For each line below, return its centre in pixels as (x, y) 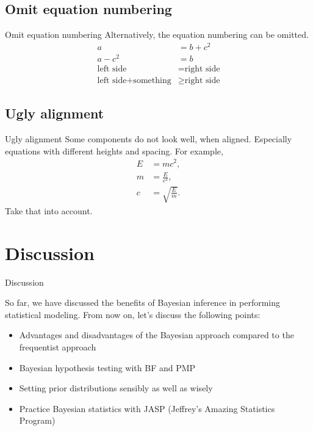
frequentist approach (58, 346)
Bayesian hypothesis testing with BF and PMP (107, 367)
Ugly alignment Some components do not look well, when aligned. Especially (149, 139)
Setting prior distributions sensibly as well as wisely (116, 388)
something (152, 81)
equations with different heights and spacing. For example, (114, 150)
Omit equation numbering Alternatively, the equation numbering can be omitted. (157, 34)
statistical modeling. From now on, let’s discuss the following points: (133, 314)
